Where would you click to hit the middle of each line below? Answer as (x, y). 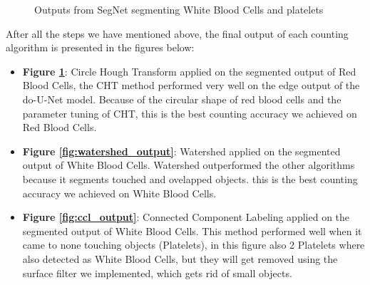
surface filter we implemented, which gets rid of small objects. (157, 273)
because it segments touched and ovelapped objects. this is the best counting (190, 178)
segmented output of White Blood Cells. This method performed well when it (192, 230)
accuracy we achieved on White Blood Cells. (119, 193)
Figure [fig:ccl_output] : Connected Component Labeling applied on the (186, 217)
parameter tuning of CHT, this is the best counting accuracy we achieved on (190, 113)
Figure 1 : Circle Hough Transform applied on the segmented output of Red (189, 71)
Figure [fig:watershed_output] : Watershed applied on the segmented (181, 151)
